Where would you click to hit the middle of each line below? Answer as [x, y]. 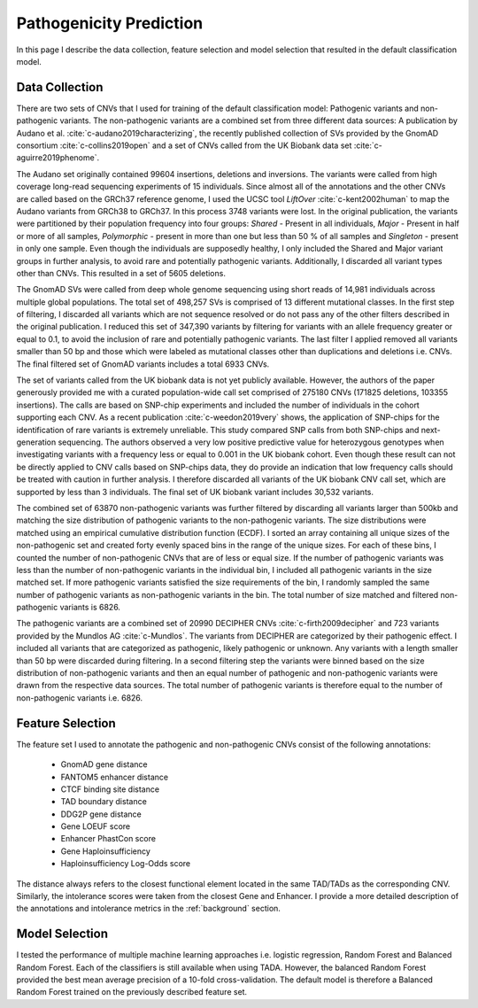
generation [36, 442]
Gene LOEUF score [96, 826]
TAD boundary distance [104, 802]
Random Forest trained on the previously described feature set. [132, 992]
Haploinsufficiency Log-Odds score [126, 864]
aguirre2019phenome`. [58, 158]
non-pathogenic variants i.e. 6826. [80, 698]
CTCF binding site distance [110, 789]
